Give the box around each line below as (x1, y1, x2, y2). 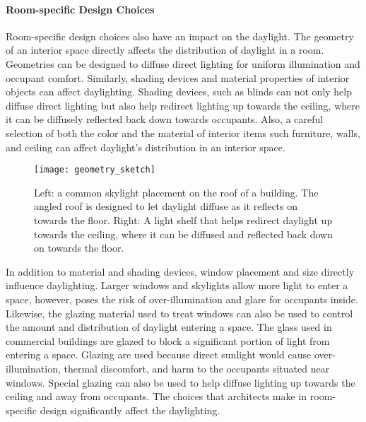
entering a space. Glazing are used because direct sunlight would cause (6, 347, 312, 362)
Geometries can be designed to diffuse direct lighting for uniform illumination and (6, 56, 360, 71)
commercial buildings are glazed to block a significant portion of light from (6, 333, 330, 348)
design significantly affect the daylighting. (40, 402, 220, 417)
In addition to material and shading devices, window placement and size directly (6, 264, 355, 279)
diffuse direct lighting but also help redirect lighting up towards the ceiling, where (6, 98, 360, 112)
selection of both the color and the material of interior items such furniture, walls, (6, 125, 360, 140)
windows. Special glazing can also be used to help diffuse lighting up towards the (6, 375, 355, 389)
